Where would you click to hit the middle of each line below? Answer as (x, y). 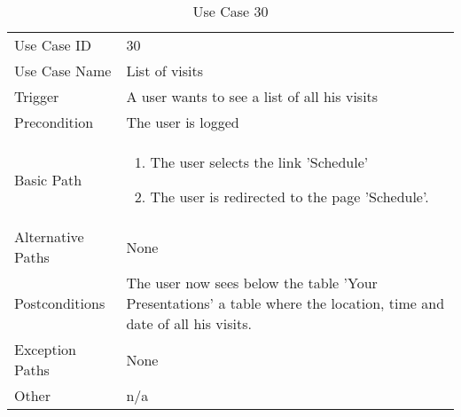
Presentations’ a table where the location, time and (285, 303)
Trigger (37, 96)
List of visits (165, 71)
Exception (46, 349)
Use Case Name (63, 71)
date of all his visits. (189, 323)
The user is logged (183, 122)
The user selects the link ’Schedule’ (259, 162)
